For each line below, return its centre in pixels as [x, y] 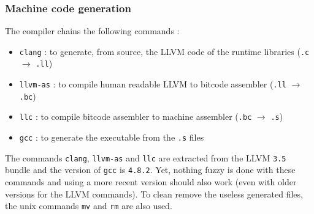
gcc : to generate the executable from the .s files [112, 137]
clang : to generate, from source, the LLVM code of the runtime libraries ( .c [164, 51]
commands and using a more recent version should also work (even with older [151, 182]
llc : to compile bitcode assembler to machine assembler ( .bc [136, 116]
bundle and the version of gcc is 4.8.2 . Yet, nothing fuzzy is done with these [150, 170]
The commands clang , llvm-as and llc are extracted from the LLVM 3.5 [146, 157]
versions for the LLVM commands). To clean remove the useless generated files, [154, 194]
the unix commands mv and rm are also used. [89, 206]
